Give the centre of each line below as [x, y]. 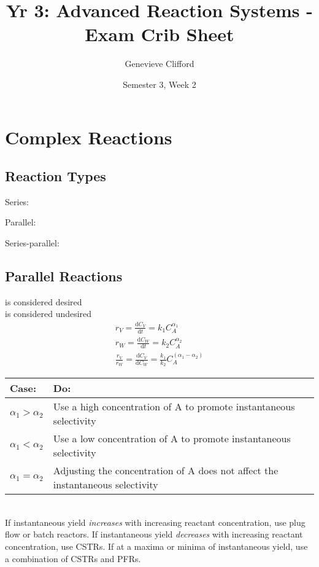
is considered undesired [48, 314]
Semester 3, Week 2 [159, 84]
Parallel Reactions [64, 276]
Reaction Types [56, 176]
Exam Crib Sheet [159, 34]
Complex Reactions [89, 137]
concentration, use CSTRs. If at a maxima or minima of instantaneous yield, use [156, 546]
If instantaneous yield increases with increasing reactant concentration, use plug [155, 522]
